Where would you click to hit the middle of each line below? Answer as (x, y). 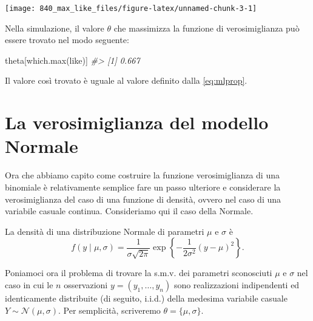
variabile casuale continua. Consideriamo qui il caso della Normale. (129, 211)
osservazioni (86, 284)
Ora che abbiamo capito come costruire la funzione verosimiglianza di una (142, 175)
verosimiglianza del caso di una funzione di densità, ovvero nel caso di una (143, 199)
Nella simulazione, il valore (55, 28)
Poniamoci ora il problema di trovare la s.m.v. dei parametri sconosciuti (139, 273)
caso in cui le (29, 284)
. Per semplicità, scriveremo (109, 310)
